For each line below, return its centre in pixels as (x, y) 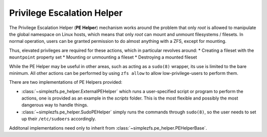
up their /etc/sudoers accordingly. (59, 119)
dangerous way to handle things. (55, 105)
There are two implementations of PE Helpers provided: (66, 82)
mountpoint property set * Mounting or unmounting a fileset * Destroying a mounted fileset (103, 57)
